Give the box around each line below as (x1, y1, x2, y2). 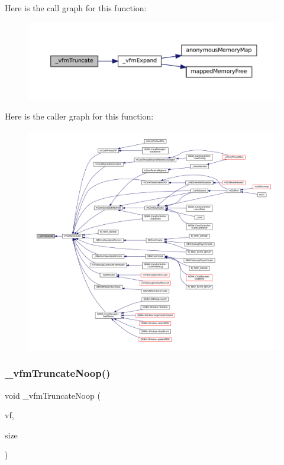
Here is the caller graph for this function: (5, 110, 154, 122)
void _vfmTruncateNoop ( (5, 389, 101, 401)
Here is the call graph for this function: (5, 2, 147, 14)
